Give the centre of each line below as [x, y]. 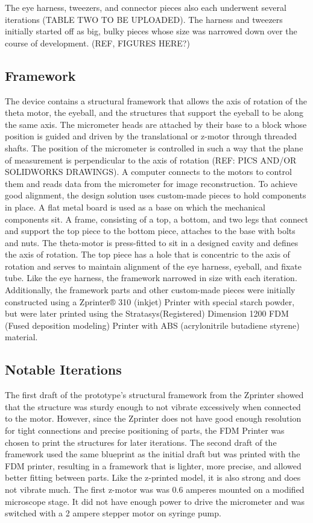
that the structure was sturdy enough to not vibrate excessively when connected [153, 406]
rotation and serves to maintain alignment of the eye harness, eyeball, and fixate [153, 266]
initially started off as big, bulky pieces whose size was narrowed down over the [151, 31]
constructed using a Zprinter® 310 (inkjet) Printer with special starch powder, [150, 301]
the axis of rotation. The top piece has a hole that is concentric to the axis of [147, 254]
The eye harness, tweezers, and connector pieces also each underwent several [146, 7]
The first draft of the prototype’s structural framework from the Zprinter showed [154, 395]
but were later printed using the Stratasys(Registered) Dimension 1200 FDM [147, 313]
